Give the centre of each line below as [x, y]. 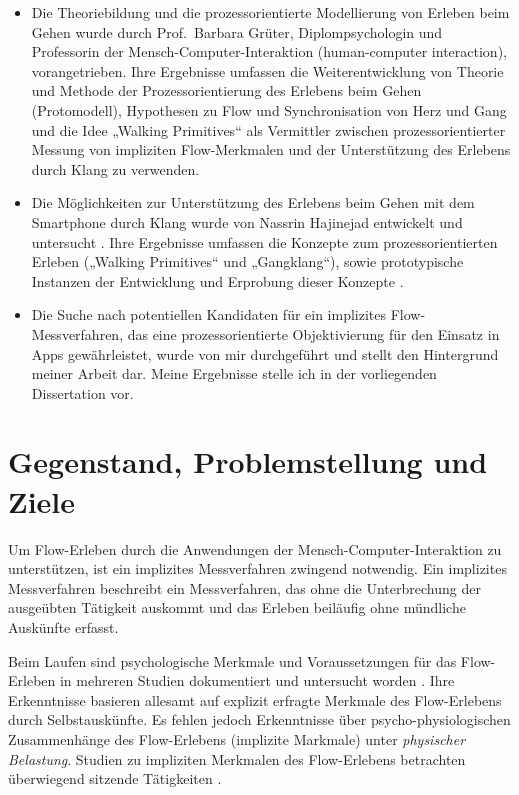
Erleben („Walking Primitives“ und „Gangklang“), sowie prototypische [247, 261]
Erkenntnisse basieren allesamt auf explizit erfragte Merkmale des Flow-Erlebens [255, 699]
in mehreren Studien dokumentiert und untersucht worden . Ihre [257, 680]
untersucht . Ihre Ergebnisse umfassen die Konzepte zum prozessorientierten [264, 241]
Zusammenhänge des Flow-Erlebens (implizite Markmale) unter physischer [237, 738]
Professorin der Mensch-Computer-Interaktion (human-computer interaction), [269, 51]
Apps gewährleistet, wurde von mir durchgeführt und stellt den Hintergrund [265, 353]
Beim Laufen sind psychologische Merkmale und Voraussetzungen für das [232, 660]
